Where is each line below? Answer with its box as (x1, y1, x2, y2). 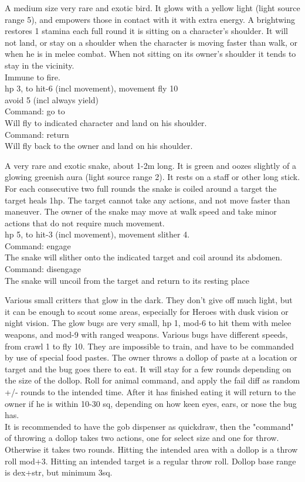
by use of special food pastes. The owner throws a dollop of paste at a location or (5, 351, 297, 364)
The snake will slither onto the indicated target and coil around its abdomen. (5, 251, 283, 263)
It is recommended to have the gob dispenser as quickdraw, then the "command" (5, 420, 294, 432)
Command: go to (5, 105, 65, 117)
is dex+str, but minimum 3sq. (5, 466, 113, 478)
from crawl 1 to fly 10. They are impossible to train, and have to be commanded (5, 340, 294, 352)
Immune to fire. (5, 70, 60, 83)
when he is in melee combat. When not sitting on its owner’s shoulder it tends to (5, 47, 296, 60)
